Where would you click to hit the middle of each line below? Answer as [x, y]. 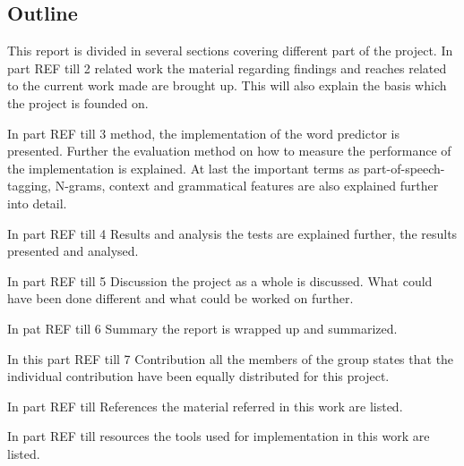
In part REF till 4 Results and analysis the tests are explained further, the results [232, 233]
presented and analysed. [73, 251]
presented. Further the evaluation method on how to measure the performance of [229, 151]
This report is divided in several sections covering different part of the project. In [230, 51]
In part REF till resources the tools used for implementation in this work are [219, 436]
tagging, [30, 186]
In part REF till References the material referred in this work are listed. [205, 406]
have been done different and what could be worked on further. [180, 298]
